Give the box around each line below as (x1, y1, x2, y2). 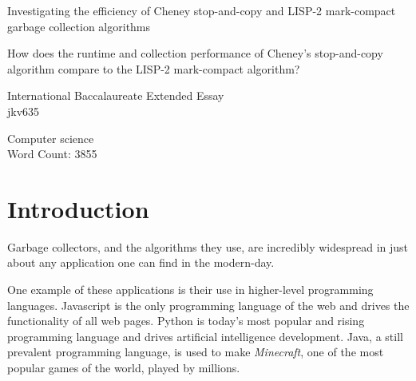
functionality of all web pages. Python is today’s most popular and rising (7, 312, 365, 329)
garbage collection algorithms (7, 18, 151, 34)
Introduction (7, 192, 149, 224)
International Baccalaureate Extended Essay (7, 87, 224, 104)
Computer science (7, 129, 94, 146)
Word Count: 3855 (7, 145, 97, 162)
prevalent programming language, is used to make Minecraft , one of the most (7, 343, 384, 360)
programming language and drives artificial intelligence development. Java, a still (7, 327, 403, 344)
